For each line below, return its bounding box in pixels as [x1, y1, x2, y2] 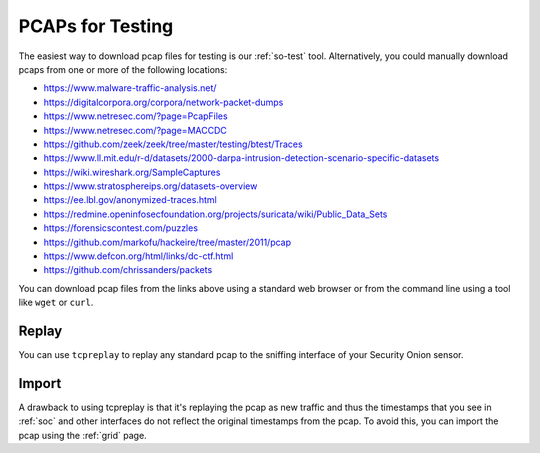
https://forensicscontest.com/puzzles [43, 222, 199, 234]
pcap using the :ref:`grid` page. [18, 429, 147, 441]
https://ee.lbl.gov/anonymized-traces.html [43, 194, 217, 206]
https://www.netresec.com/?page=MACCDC [43, 124, 227, 136]
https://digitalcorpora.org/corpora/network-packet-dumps [43, 96, 284, 108]
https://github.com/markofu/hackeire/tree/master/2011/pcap [43, 236, 292, 248]
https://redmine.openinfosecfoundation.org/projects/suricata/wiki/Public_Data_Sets [43, 208, 388, 220]
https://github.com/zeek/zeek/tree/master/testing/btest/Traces [43, 138, 304, 150]
